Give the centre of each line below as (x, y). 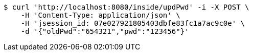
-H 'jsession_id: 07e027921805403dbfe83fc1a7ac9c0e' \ (133, 23)
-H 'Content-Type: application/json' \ (100, 15)
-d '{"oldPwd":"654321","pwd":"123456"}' (105, 31)
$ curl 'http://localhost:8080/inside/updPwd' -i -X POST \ (126, 7)
